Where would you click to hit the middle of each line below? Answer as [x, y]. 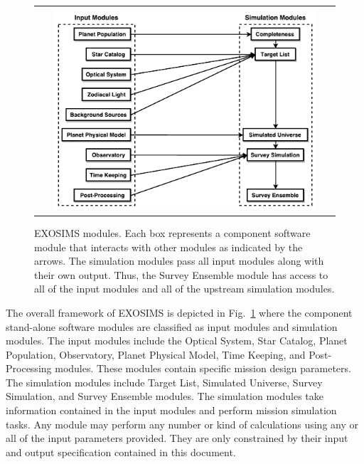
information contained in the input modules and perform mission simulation [171, 410]
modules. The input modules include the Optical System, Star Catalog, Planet [177, 341]
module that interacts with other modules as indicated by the [168, 247]
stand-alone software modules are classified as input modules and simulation [172, 326]
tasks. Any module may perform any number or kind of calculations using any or [182, 424]
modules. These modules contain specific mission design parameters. [203, 368]
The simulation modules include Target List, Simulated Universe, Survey [164, 382]
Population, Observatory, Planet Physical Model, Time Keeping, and [156, 354]
